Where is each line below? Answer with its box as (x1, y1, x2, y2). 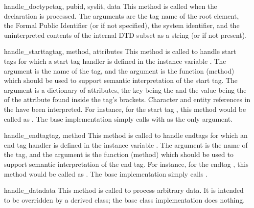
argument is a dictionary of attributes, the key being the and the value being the (4, 84, 247, 95)
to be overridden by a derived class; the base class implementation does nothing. (4, 194, 245, 205)
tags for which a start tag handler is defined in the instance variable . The (4, 55, 226, 66)
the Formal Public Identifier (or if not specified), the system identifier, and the (4, 20, 240, 30)
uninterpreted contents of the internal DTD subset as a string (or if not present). (4, 29, 247, 40)
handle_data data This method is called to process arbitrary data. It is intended (4, 185, 244, 195)
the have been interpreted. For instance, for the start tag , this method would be (4, 104, 246, 114)
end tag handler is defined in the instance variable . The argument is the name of (4, 139, 248, 150)
